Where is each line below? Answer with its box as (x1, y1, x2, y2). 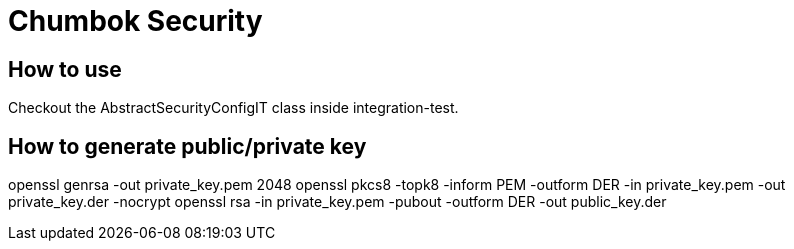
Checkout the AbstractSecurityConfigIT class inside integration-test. (8, 99, 459, 117)
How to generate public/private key (8, 133, 367, 159)
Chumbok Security (8, 4, 263, 38)
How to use (8, 56, 122, 82)
